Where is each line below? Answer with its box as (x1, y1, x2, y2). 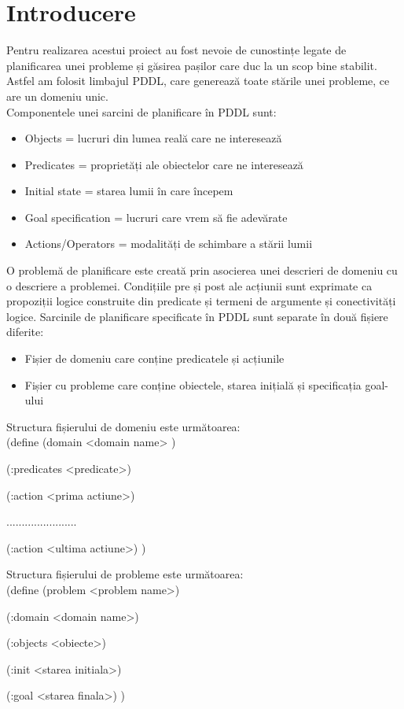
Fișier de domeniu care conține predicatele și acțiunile (24, 350, 285, 367)
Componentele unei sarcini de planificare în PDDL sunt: (6, 103, 277, 120)
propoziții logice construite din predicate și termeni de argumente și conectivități (6, 293, 396, 309)
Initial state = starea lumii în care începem (24, 183, 233, 199)
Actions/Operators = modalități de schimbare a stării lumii (24, 235, 313, 252)
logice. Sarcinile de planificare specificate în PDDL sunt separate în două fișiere (6, 308, 388, 324)
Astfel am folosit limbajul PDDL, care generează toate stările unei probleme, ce (6, 72, 390, 89)
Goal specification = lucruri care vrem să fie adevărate (24, 209, 288, 225)
